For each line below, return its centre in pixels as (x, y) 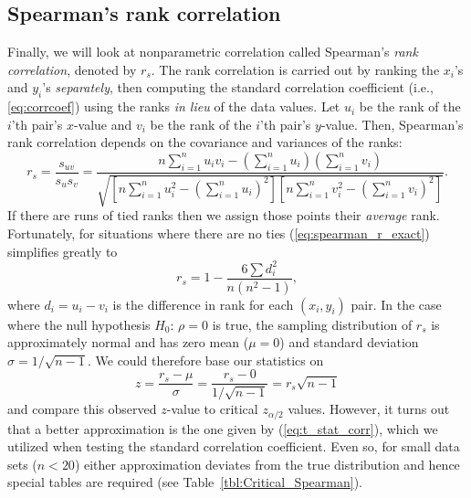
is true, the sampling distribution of (312, 324)
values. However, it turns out (369, 409)
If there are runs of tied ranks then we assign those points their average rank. (224, 215)
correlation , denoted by (72, 69)
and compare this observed (82, 409)
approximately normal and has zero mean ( (128, 342)
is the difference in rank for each (203, 304)
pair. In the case (396, 304)
